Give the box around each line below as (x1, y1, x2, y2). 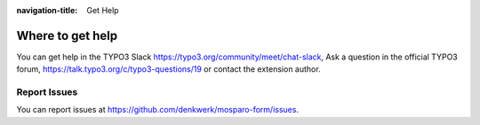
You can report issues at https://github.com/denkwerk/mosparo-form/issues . (16, 105, 300, 115)
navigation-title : (16, 5, 78, 15)
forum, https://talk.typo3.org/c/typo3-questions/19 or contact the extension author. (16, 64, 321, 74)
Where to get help (16, 27, 118, 43)
